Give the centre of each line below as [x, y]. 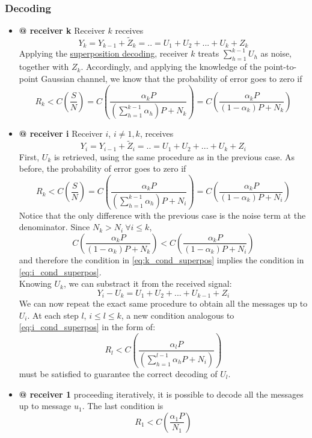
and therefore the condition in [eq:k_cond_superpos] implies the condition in [161, 259]
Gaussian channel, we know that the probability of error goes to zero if [172, 78]
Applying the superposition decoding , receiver [103, 53]
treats [209, 53]
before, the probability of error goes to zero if [102, 168]
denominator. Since [54, 227]
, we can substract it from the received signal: [148, 283]
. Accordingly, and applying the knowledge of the [171, 67]
